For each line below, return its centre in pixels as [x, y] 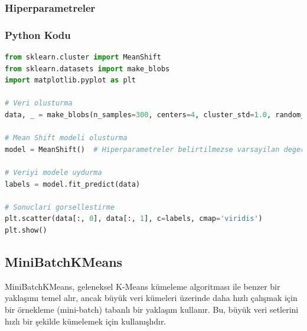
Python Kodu [38, 34]
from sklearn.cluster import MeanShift [83, 57]
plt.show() [26, 230]
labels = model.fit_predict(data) [73, 184]
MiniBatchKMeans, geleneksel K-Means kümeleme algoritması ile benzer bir [143, 286]
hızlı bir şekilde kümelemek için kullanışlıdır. [86, 321]
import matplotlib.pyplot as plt [70, 80]
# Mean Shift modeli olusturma [66, 138]
